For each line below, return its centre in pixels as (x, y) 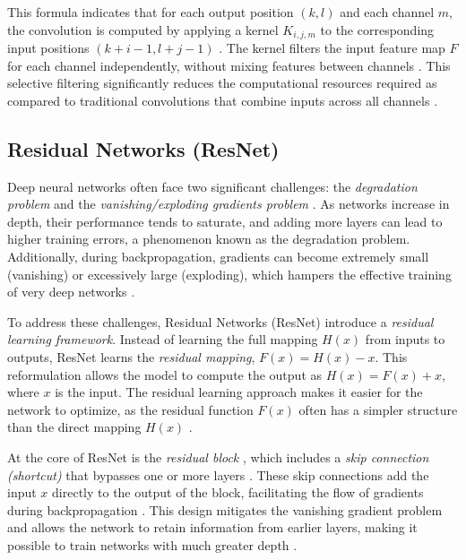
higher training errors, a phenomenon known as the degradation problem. (209, 239)
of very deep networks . (71, 292)
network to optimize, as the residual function (130, 409)
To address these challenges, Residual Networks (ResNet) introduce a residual (220, 321)
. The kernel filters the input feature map (332, 48)
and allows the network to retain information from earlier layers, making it (212, 527)
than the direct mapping (74, 427)
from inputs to (405, 339)
